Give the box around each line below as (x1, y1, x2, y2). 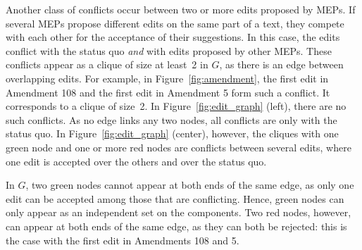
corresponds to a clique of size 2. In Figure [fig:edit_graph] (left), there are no (6, 99, 347, 113)
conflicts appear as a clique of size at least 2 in (6, 57, 208, 72)
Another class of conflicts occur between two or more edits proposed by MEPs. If (6, 2, 356, 16)
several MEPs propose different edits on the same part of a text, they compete (6, 15, 344, 30)
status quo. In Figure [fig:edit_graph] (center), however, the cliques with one (6, 126, 339, 141)
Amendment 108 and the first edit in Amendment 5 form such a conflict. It (6, 85, 330, 99)
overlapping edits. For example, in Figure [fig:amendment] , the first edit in (6, 70, 329, 85)
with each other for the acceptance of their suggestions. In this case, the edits (6, 30, 340, 44)
